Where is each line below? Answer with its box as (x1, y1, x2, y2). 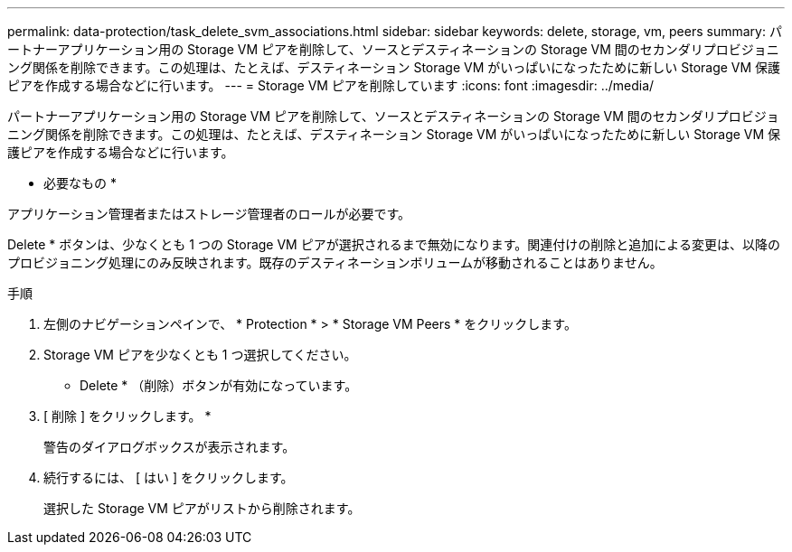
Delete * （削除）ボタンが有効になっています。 (80, 378, 358, 393)
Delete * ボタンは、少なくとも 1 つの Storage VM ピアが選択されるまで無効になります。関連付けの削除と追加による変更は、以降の (7, 237, 780, 252)
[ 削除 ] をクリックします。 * (43, 408, 212, 424)
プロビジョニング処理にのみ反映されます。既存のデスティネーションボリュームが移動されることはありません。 (7, 255, 663, 270)
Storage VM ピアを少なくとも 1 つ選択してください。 (43, 347, 357, 362)
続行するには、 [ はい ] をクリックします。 (43, 470, 294, 485)
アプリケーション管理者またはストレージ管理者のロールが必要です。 (7, 206, 411, 221)
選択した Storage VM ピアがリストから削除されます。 (43, 501, 361, 516)
